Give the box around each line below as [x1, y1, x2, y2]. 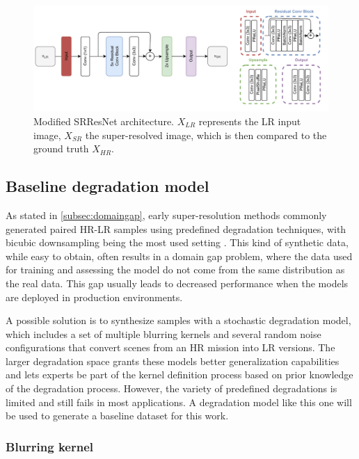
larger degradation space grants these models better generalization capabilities [6, 353, 340, 368]
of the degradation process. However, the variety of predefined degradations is [6, 381, 337, 396]
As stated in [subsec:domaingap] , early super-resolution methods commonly [6, 207, 327, 222]
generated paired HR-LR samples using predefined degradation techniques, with [6, 221, 346, 236]
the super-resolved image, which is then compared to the [85, 127, 327, 142]
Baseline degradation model [6, 175, 209, 197]
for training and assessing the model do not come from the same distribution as [6, 262, 345, 277]
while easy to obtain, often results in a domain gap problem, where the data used [6, 248, 353, 263]
